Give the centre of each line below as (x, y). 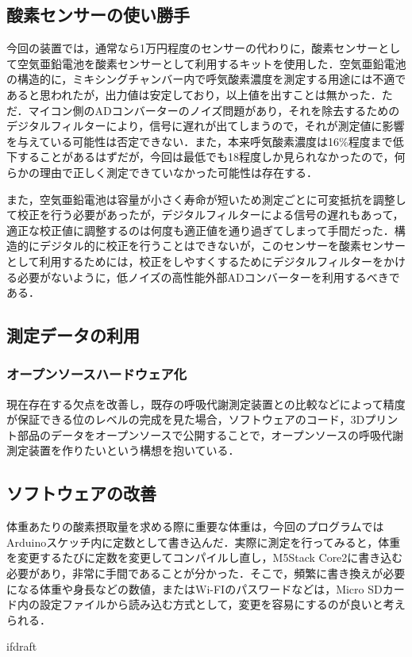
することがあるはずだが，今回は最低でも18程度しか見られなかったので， (206, 157)
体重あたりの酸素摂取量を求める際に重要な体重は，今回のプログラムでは (195, 526)
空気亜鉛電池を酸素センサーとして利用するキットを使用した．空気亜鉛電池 (212, 63)
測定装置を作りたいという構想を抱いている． (123, 450)
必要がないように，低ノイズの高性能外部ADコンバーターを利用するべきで (208, 277)
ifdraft (22, 646)
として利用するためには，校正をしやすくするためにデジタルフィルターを (195, 261)
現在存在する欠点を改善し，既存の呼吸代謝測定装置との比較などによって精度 (206, 403)
